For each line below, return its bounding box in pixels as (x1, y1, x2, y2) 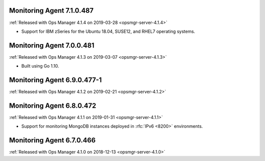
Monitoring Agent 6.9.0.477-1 (9, 76, 102, 84)
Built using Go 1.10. (21, 63, 59, 69)
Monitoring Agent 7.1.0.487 (9, 6, 94, 15)
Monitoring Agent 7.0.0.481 (9, 41, 95, 49)
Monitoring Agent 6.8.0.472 (9, 101, 97, 110)
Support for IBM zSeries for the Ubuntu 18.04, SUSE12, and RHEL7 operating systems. (21, 28, 195, 34)
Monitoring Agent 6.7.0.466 (9, 136, 96, 144)
